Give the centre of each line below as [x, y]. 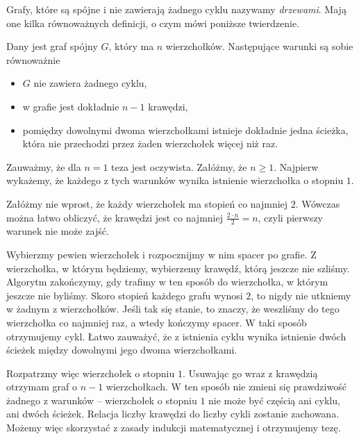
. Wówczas [318, 203]
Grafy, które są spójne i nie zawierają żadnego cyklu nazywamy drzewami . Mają [176, 9]
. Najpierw [296, 166]
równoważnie [33, 59]
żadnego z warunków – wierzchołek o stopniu [102, 400]
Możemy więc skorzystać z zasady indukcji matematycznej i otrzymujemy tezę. [174, 428]
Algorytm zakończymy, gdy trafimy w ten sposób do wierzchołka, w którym [167, 282]
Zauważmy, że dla [44, 166]
